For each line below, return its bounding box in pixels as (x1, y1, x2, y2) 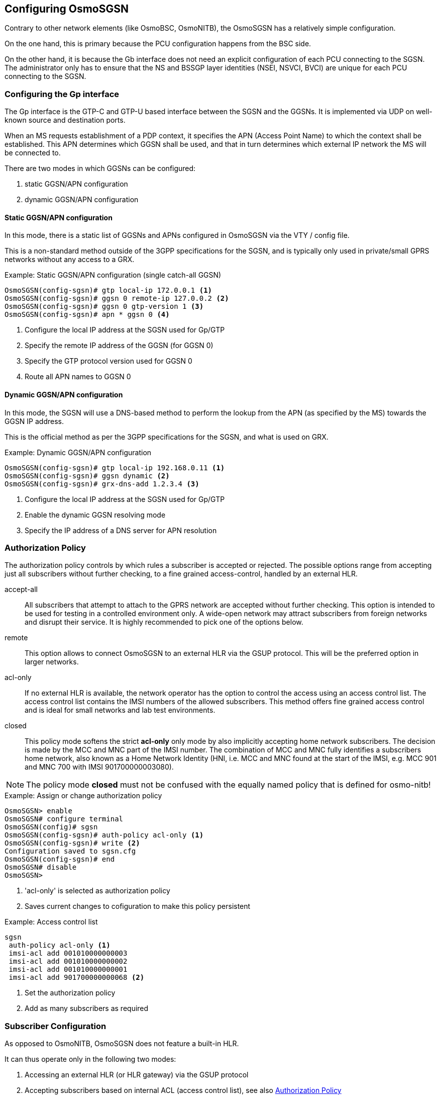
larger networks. (25, 657, 79, 666)
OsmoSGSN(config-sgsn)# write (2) (5, 839, 140, 848)
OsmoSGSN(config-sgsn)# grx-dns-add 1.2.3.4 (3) (5, 479, 199, 488)
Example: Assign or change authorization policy (5, 791, 162, 800)
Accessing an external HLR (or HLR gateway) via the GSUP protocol (25, 1070, 249, 1079)
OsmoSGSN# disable (5, 863, 77, 872)
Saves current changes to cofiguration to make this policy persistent (25, 902, 251, 911)
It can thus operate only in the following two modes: (5, 1055, 176, 1064)
